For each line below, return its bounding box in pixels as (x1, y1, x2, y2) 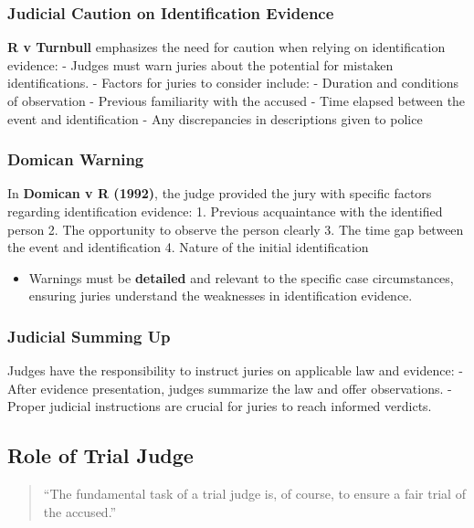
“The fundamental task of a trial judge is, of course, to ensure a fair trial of (43, 484, 466, 503)
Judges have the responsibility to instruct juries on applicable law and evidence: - (7, 361, 463, 380)
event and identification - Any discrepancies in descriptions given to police (7, 109, 423, 128)
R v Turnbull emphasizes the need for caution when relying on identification (7, 37, 446, 57)
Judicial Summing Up (7, 324, 171, 347)
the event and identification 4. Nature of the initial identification (7, 238, 369, 257)
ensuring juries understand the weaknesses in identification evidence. (28, 286, 413, 305)
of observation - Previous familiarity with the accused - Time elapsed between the (7, 91, 466, 110)
